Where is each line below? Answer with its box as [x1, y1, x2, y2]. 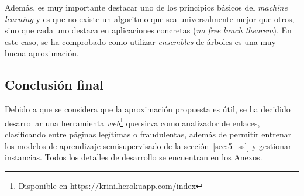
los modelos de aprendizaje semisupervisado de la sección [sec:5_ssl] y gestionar [5, 139, 292, 152]
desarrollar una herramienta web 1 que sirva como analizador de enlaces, [5, 115, 260, 129]
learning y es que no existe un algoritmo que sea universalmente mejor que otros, [5, 12, 295, 25]
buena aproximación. [5, 47, 79, 59]
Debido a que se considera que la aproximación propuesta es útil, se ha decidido [5, 103, 291, 115]
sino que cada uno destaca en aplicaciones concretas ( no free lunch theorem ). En [5, 24, 292, 36]
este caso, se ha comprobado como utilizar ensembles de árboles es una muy [5, 35, 276, 47]
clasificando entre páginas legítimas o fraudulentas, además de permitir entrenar [5, 128, 292, 140]
